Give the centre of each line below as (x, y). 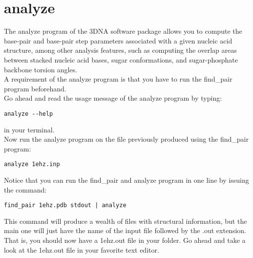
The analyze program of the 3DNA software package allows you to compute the (123, 31)
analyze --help (29, 114)
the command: (25, 189)
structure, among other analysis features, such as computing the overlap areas (120, 50)
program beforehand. (35, 88)
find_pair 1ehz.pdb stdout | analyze (65, 205)
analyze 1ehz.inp (32, 164)
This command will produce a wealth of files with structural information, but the (126, 221)
